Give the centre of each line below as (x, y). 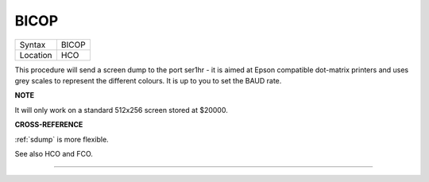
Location (36, 55)
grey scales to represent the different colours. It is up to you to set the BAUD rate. (148, 80)
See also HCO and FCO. (54, 153)
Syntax (33, 45)
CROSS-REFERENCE (49, 125)
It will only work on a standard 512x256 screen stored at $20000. (121, 110)
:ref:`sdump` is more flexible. (62, 139)
